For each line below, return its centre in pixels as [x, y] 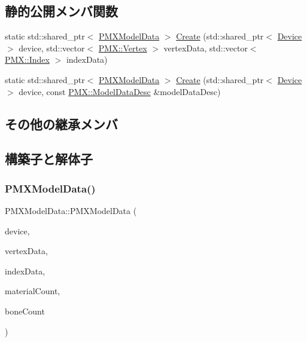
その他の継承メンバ [61, 123]
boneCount [25, 311]
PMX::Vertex [123, 48]
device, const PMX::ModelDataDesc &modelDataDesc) [120, 91]
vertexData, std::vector [206, 48]
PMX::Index [27, 59]
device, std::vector [52, 48]
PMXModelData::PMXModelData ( [71, 210]
